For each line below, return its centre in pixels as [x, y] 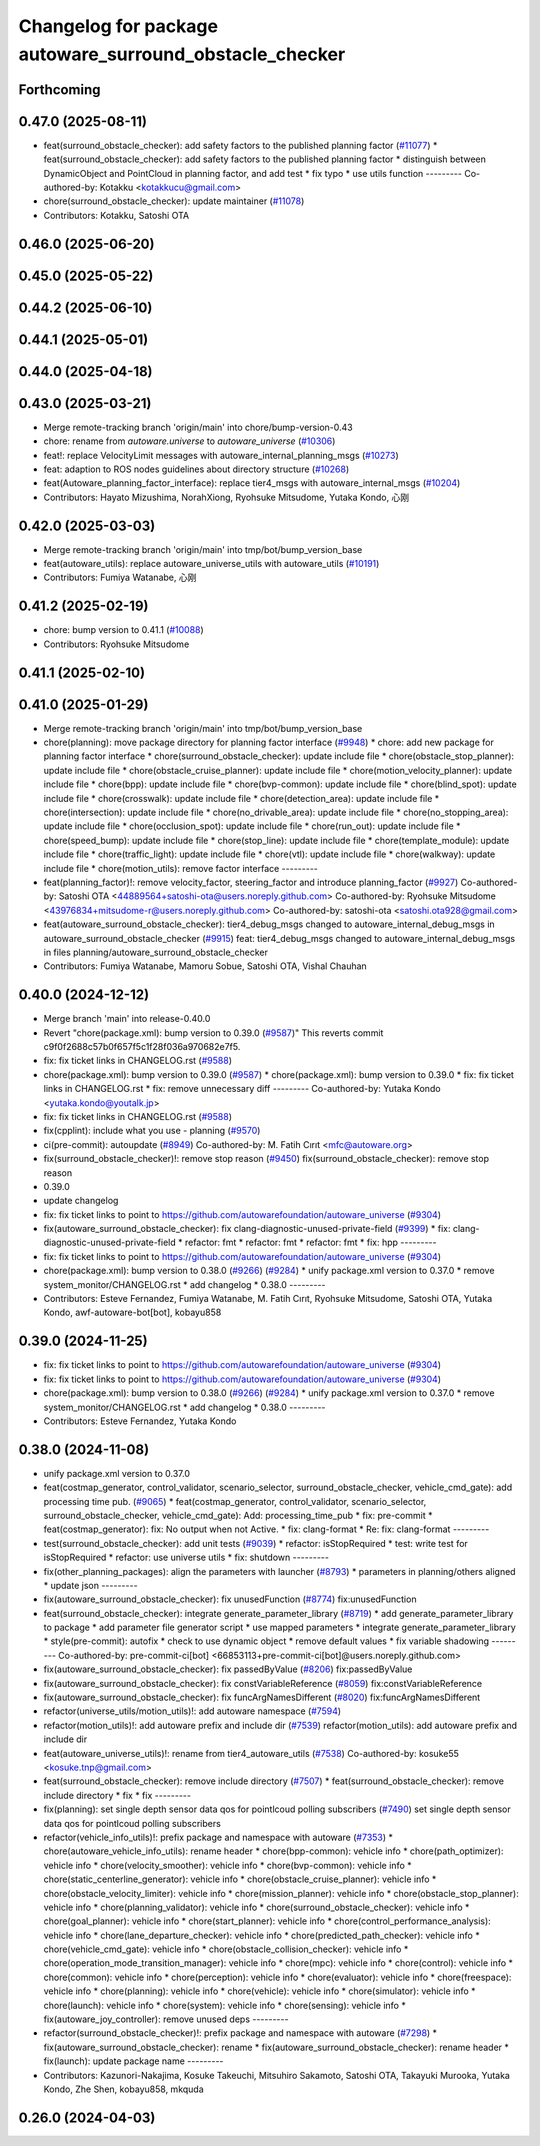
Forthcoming [59, 89]
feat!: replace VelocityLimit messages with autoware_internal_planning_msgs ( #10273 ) [221, 455]
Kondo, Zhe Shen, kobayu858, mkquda [123, 2089]
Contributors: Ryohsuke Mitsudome [116, 644]
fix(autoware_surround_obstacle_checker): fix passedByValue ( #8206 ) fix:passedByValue [228, 1669]
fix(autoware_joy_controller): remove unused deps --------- [166, 2019]
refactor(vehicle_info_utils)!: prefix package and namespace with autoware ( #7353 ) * [218, 1837]
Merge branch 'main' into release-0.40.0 [127, 1019]
